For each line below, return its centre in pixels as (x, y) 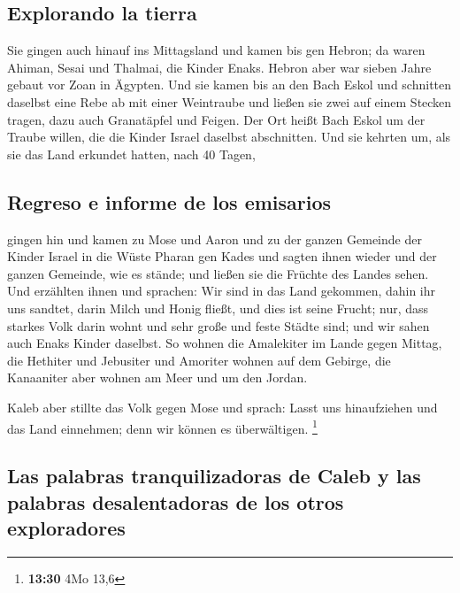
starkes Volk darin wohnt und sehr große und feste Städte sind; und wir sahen (218, 325)
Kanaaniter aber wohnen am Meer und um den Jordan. (157, 377)
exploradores (66, 527)
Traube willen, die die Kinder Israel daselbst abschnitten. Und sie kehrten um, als (229, 137)
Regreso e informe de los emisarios (169, 201)
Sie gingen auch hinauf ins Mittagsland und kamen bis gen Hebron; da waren (216, 50)
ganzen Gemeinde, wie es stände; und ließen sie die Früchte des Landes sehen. (218, 273)
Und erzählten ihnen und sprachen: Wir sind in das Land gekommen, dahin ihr (222, 291)
